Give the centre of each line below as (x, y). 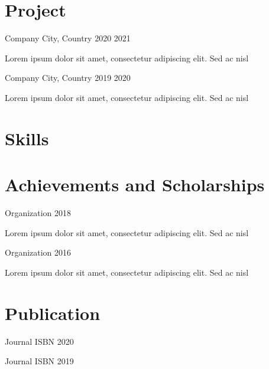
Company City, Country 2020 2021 (68, 38)
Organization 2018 (38, 213)
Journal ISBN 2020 (39, 341)
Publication (53, 313)
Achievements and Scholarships (135, 184)
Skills (27, 138)
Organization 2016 (38, 252)
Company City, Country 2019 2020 (68, 78)
